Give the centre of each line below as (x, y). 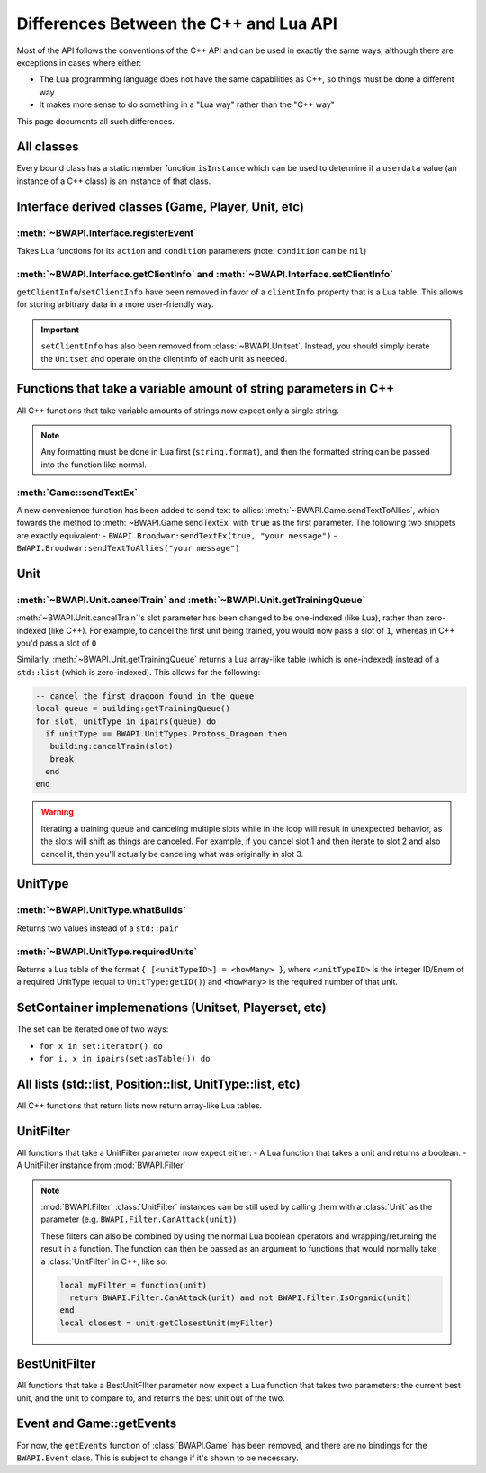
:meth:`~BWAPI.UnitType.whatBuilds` (101, 910)
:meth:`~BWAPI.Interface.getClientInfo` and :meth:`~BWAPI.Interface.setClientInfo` (205, 274)
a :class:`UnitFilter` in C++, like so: (104, 1261)
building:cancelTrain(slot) (112, 746)
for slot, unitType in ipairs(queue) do (126, 721)
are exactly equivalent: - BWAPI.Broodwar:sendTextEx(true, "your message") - (177, 535)
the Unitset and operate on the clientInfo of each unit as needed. (164, 358)
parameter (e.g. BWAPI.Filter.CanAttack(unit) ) (139, 1219)
